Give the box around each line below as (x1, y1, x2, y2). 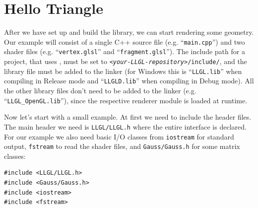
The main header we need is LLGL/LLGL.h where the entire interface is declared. (4, 121, 247, 132)
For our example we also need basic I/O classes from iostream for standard (4, 131, 234, 141)
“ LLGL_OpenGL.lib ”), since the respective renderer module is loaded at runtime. (4, 95, 248, 105)
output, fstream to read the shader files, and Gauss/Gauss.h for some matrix (4, 141, 240, 151)
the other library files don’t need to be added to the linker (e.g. (4, 85, 196, 95)
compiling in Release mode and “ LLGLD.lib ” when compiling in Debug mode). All (4, 75, 254, 86)
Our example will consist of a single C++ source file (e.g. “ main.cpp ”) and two (4, 36, 245, 47)
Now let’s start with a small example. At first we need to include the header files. (4, 112, 252, 122)
